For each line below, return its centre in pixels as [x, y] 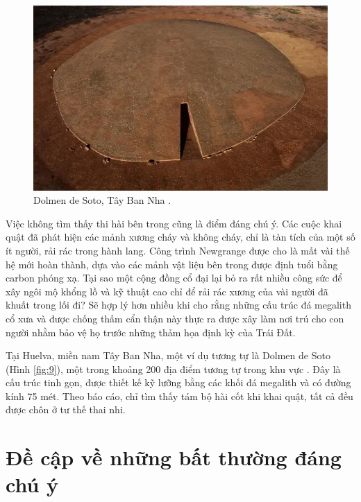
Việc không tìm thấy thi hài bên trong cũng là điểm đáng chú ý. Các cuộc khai [174, 223]
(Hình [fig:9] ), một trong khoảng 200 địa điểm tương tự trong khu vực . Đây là [173, 369]
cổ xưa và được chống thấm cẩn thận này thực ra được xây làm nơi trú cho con [175, 318]
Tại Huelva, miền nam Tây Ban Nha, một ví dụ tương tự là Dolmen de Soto [168, 355]
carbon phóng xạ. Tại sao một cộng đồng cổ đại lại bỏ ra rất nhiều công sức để [174, 278]
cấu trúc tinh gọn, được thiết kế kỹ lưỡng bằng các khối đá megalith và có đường [178, 382]
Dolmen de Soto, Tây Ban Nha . [102, 200]
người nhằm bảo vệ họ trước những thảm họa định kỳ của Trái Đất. [151, 332]
